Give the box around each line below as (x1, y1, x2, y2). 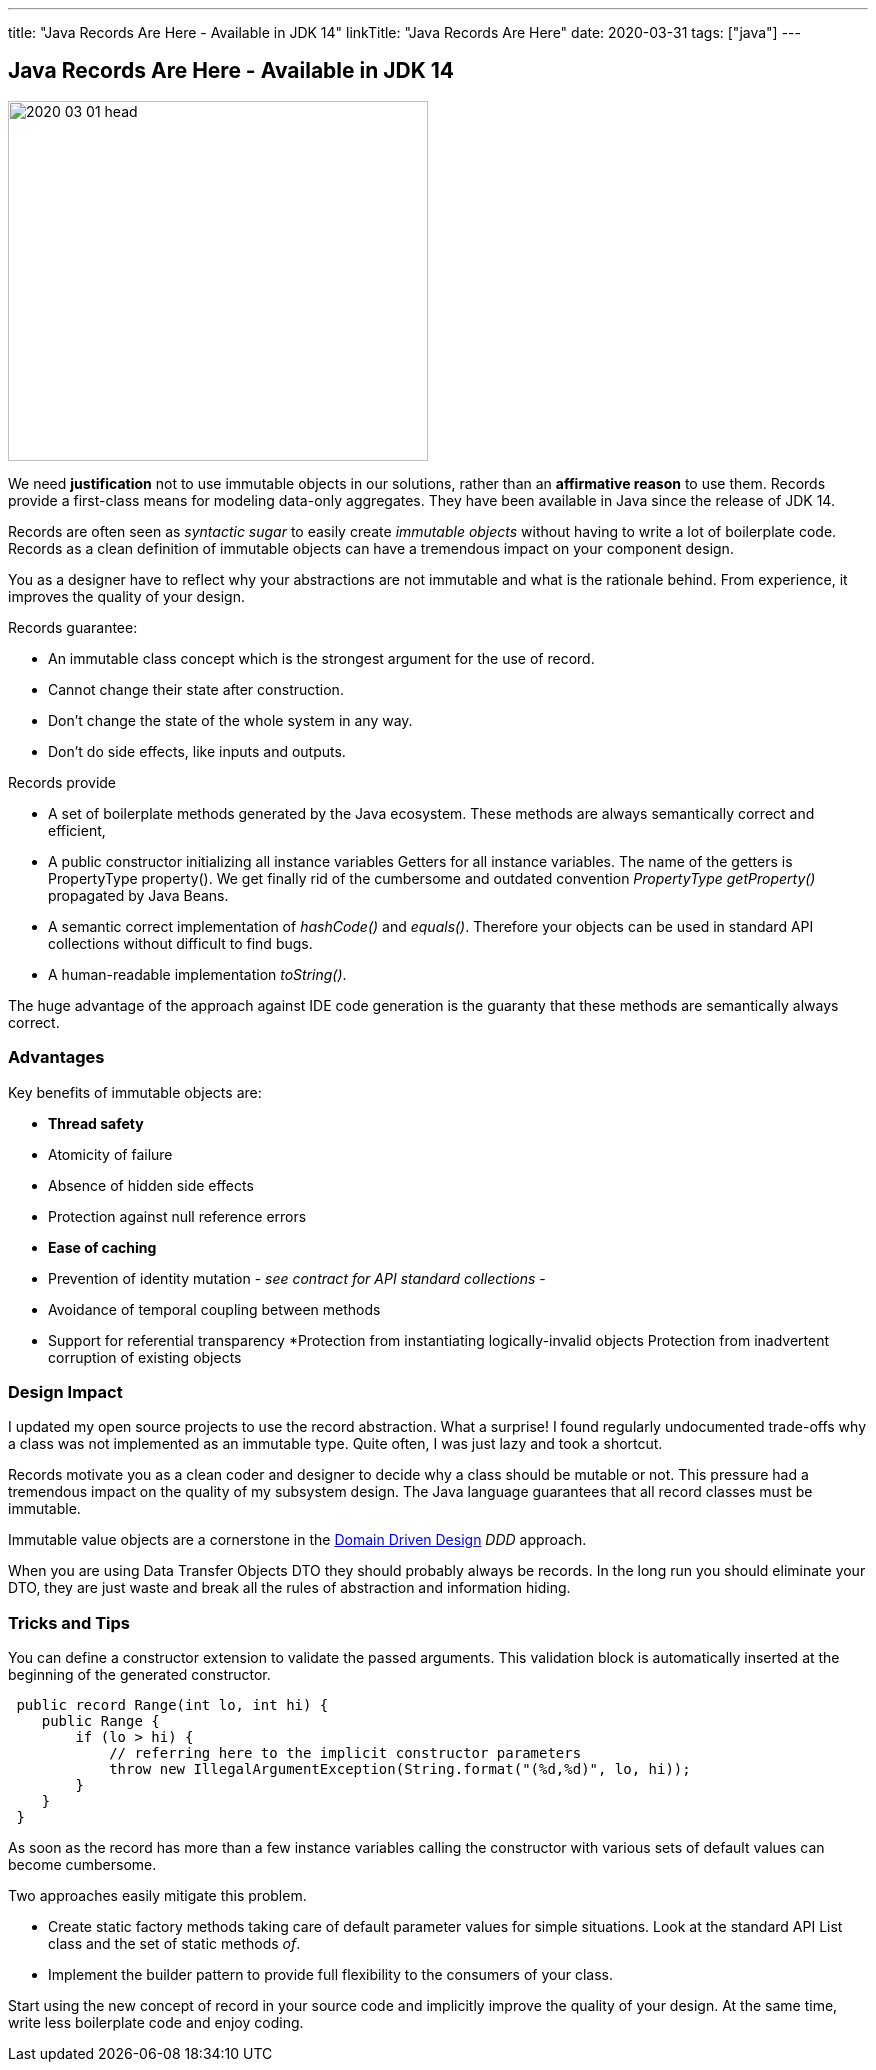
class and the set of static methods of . (48, 1935, 301, 1953)
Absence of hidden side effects (48, 1176, 254, 1194)
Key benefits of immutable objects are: (8, 1083, 262, 1101)
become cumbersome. (8, 1856, 157, 1874)
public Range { (41, 1713, 160, 1730)
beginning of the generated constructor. (8, 1666, 271, 1684)
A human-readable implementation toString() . (48, 965, 347, 983)
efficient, (48, 821, 106, 839)
